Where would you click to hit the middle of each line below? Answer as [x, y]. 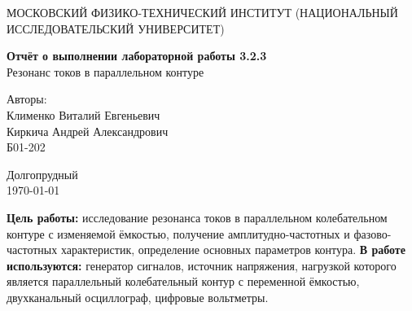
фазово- [373, 233]
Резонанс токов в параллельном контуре [105, 71]
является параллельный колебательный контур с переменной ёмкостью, [183, 281]
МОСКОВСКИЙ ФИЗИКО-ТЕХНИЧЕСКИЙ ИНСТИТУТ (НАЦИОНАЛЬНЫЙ [202, 12]
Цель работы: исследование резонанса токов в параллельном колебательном [197, 217]
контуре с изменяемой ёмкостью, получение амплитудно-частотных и [178, 233]
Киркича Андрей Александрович [88, 131]
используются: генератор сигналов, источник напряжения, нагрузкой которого [202, 265]
